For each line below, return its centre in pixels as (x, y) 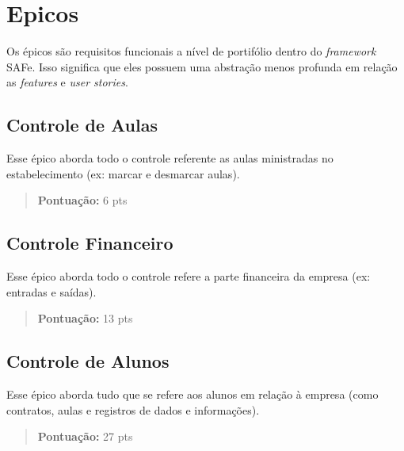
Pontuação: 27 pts (85, 436)
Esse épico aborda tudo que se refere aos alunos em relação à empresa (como (192, 394)
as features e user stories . (67, 82)
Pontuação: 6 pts (82, 200)
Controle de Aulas (82, 125)
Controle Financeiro (90, 243)
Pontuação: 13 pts (85, 318)
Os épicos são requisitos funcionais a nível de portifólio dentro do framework (191, 51)
